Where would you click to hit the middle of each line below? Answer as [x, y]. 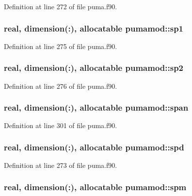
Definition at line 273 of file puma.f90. [61, 165]
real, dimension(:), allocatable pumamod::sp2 [94, 68]
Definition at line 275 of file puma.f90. [61, 46]
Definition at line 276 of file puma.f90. [61, 86]
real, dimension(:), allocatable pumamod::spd [94, 147]
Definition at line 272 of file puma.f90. [61, 6]
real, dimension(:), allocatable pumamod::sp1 [94, 28]
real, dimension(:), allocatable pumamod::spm [95, 187]
